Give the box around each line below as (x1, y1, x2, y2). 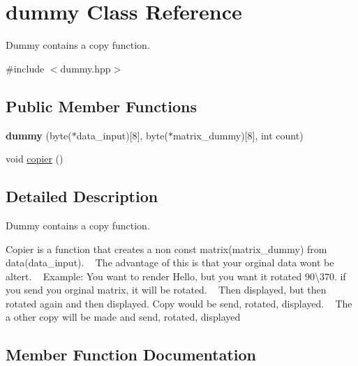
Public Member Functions (6, 95, 197, 116)
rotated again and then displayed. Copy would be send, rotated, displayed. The (6, 296, 352, 310)
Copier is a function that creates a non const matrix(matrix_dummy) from (6, 241, 327, 256)
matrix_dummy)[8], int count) (172, 128, 304, 142)
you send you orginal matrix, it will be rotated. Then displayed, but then (6, 282, 327, 297)
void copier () (6, 151, 64, 166)
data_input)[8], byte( (76, 128, 168, 142)
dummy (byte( (6, 128, 72, 142)
